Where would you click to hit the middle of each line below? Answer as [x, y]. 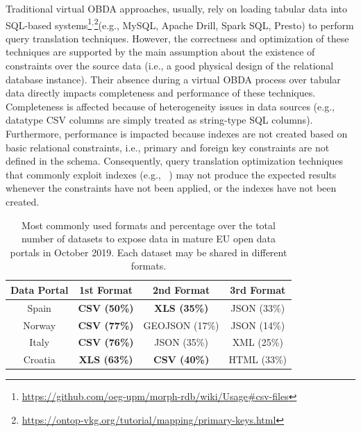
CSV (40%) [182, 359]
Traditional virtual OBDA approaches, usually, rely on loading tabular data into [176, 8]
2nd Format [181, 289]
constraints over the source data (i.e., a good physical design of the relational [170, 66]
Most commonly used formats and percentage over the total [149, 225]
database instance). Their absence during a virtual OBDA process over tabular [173, 79]
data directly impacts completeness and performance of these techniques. [161, 93]
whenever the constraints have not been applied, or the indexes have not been [171, 188]
